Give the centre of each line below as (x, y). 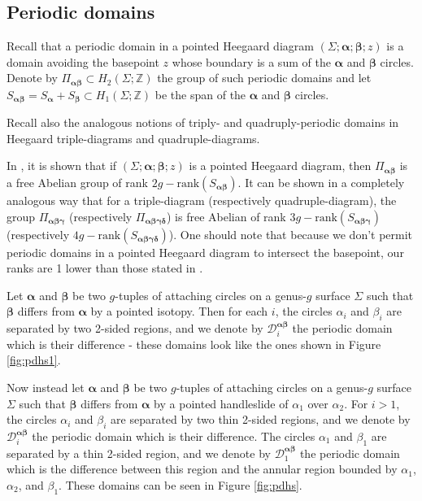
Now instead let (46, 388)
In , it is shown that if (62, 166)
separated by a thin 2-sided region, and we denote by (139, 453)
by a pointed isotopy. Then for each (179, 311)
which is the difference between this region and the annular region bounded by (202, 469)
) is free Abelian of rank (226, 216)
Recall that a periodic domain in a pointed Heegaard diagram (160, 46)
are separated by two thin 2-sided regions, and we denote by (261, 419)
